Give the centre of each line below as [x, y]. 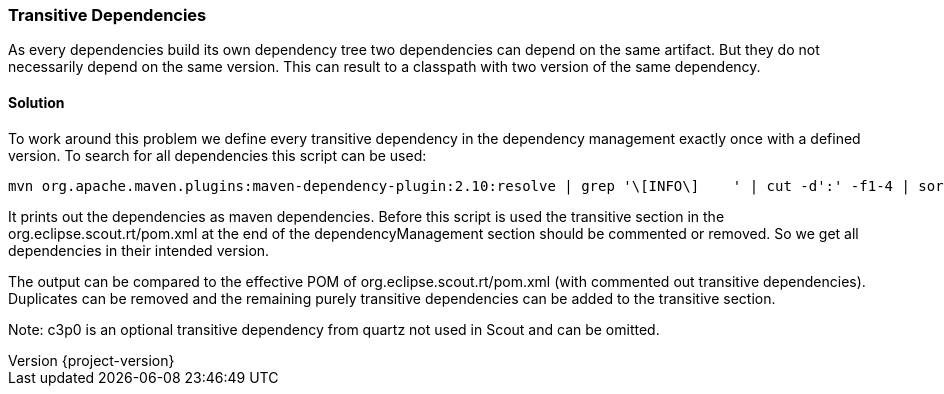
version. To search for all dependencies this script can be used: [217, 155]
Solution [36, 102]
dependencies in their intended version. [139, 250]
